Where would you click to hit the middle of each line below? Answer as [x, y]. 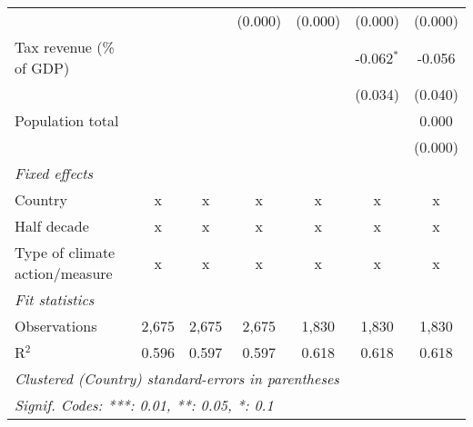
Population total [67, 120]
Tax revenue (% [65, 47]
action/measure [64, 273]
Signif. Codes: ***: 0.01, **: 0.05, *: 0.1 [144, 405]
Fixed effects [54, 173]
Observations [56, 326]
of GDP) [42, 68]
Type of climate [65, 252]
